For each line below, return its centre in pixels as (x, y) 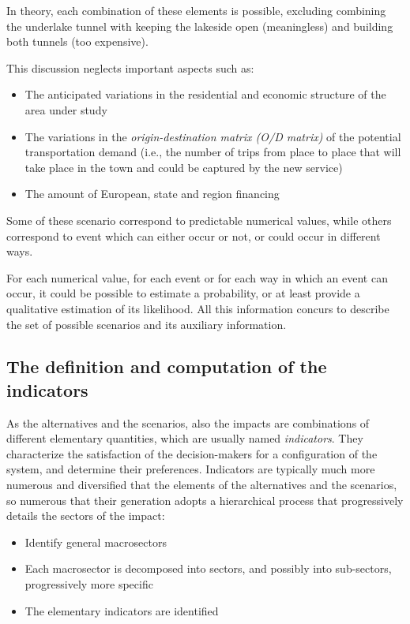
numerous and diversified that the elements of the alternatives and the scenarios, (202, 485)
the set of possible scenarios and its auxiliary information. (147, 324)
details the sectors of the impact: (86, 516)
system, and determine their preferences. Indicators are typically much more (191, 469)
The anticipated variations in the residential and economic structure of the (205, 94)
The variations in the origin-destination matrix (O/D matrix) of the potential (213, 136)
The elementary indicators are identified (122, 610)
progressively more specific (89, 584)
